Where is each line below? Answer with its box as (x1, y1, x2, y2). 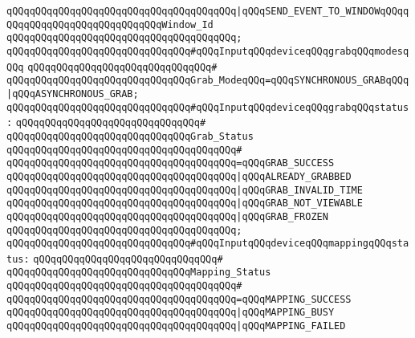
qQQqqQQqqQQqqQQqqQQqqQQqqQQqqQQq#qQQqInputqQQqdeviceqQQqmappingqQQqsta (6, 238, 409, 250)
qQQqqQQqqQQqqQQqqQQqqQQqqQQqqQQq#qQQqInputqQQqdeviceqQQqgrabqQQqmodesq (6, 45, 409, 57)
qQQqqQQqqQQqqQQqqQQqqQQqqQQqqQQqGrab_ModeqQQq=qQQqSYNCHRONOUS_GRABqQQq (6, 75, 409, 87)
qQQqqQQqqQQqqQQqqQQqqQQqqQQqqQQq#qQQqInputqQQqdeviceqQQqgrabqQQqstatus (6, 101, 409, 113)
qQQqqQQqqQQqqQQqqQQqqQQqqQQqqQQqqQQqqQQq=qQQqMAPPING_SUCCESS (6, 293, 352, 305)
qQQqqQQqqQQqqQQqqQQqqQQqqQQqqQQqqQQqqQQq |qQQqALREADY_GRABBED (6, 170, 352, 182)
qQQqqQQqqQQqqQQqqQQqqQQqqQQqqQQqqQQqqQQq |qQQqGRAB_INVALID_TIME (6, 184, 363, 196)
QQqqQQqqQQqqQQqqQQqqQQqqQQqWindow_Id (6, 18, 214, 31)
